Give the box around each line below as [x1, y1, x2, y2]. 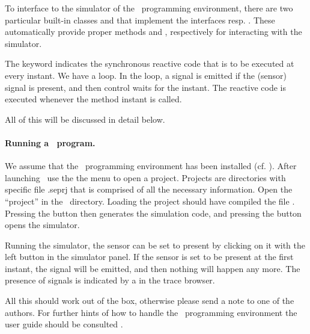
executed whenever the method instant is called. [5, 93, 182, 105]
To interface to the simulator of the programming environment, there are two [5, 2, 293, 14]
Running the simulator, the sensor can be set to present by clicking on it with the [5, 238, 306, 251]
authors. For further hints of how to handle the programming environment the [5, 306, 297, 318]
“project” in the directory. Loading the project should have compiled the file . [5, 194, 295, 207]
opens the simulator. [5, 218, 80, 231]
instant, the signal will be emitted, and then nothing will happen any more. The [5, 262, 300, 274]
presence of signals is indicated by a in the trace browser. [5, 274, 215, 286]
